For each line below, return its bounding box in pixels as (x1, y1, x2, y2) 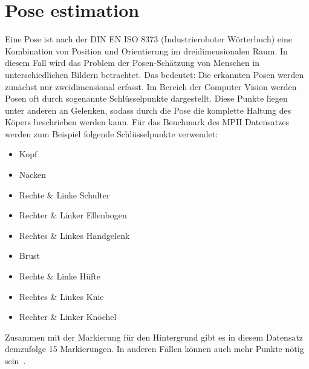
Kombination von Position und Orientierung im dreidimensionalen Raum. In (5, 44, 288, 57)
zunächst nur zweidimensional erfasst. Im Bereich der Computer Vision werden (5, 80, 297, 93)
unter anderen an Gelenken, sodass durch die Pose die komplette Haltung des (5, 103, 291, 116)
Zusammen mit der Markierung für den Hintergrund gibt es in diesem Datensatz (5, 330, 304, 343)
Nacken (19, 168, 47, 181)
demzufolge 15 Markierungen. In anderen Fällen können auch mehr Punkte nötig (5, 342, 304, 355)
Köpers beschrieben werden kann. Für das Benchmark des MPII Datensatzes (5, 116, 290, 128)
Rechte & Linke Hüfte (19, 270, 100, 282)
